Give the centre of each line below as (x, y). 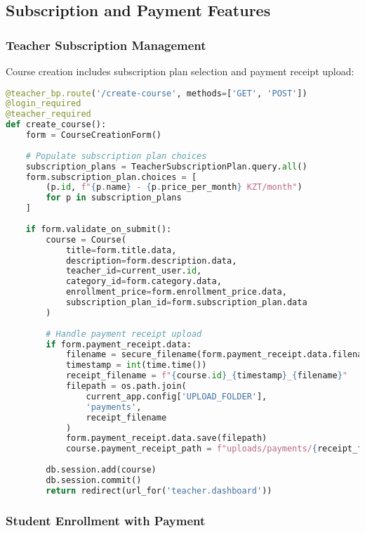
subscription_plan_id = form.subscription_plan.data (186, 303)
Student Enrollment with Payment (106, 520)
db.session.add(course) (101, 470)
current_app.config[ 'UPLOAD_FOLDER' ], (177, 396)
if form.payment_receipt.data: (119, 344)
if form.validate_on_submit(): (99, 229)
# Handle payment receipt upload (124, 334)
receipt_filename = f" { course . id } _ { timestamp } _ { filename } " (206, 376)
